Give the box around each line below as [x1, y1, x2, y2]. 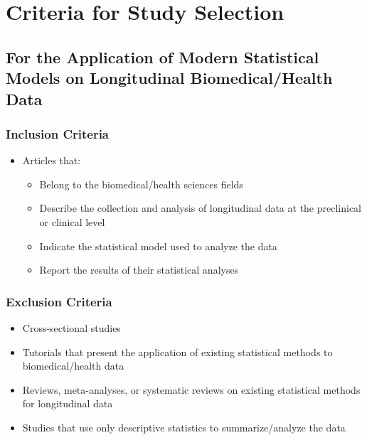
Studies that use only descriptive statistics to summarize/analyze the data [22, 419, 346, 434]
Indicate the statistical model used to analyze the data [39, 238, 277, 253]
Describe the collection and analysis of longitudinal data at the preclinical [39, 200, 362, 215]
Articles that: [22, 153, 81, 168]
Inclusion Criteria [6, 124, 110, 142]
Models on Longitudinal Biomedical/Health [6, 67, 333, 89]
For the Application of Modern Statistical [6, 45, 319, 68]
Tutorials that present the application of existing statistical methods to [22, 344, 333, 359]
